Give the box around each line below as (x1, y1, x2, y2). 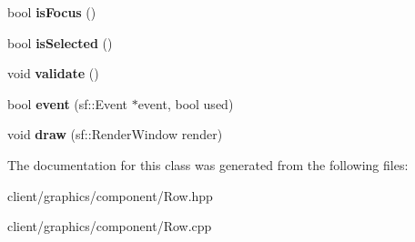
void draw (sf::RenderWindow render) (7, 125, 223, 144)
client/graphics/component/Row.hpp (7, 186, 213, 205)
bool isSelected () (7, 33, 113, 52)
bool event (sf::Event (7, 94, 127, 113)
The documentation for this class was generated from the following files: (7, 155, 409, 174)
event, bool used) (137, 94, 234, 113)
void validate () (7, 64, 99, 83)
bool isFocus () (7, 3, 96, 21)
